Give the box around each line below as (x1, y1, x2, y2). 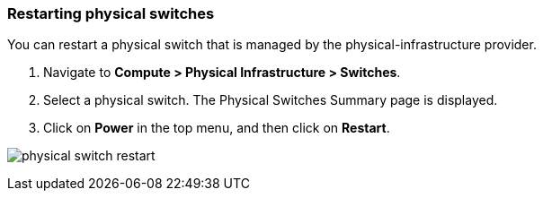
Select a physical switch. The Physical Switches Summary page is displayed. (43, 92, 498, 108)
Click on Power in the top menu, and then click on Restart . (43, 120, 390, 136)
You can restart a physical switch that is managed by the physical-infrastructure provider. (7, 37, 537, 53)
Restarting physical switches (7, 4, 215, 22)
